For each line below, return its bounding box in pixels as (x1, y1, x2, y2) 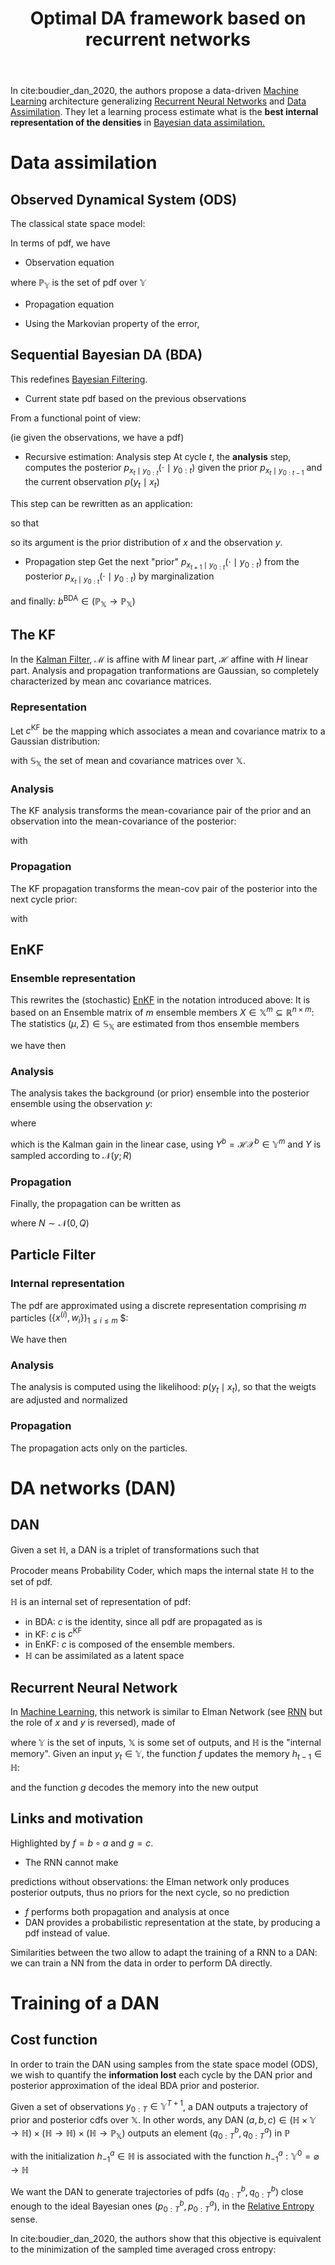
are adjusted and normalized (10, 1394, 128, 1406)
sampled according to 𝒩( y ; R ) (10, 1149, 133, 1161)
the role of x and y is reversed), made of (10, 1716, 176, 1728)
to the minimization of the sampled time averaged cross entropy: (10, 2243, 277, 2255)
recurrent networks (85, 28, 251, 51)
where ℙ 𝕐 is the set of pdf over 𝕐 (10, 277, 147, 291)
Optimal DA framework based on (29, 7, 307, 30)
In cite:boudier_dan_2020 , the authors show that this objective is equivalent (10, 2232, 322, 2244)
